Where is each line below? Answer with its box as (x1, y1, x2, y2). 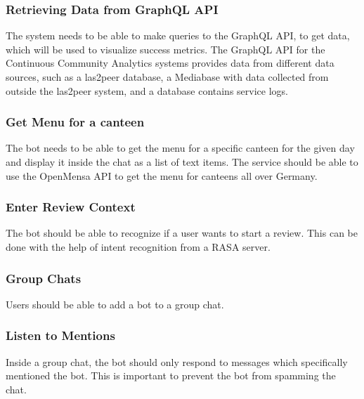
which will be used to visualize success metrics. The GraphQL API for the (6, 41, 325, 56)
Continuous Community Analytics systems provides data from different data (6, 55, 334, 70)
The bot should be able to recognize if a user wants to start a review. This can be (6, 225, 358, 240)
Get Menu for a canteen (6, 113, 145, 131)
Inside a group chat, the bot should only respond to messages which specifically (6, 354, 348, 369)
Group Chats (6, 269, 82, 287)
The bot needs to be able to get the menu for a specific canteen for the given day (6, 140, 355, 155)
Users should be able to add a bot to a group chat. (6, 296, 224, 311)
